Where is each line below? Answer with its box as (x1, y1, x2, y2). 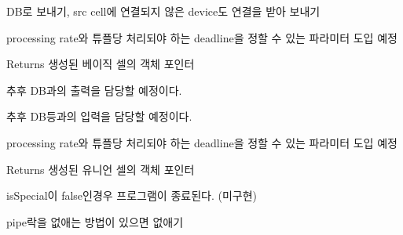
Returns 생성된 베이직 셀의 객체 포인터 (6, 56, 195, 72)
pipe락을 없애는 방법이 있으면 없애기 (6, 213, 184, 230)
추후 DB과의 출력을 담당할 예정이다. (6, 81, 182, 98)
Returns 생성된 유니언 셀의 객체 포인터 (6, 161, 195, 177)
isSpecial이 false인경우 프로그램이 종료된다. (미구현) (6, 187, 258, 204)
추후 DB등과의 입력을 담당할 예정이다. (6, 108, 192, 125)
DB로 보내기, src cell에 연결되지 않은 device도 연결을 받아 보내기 (6, 3, 321, 19)
